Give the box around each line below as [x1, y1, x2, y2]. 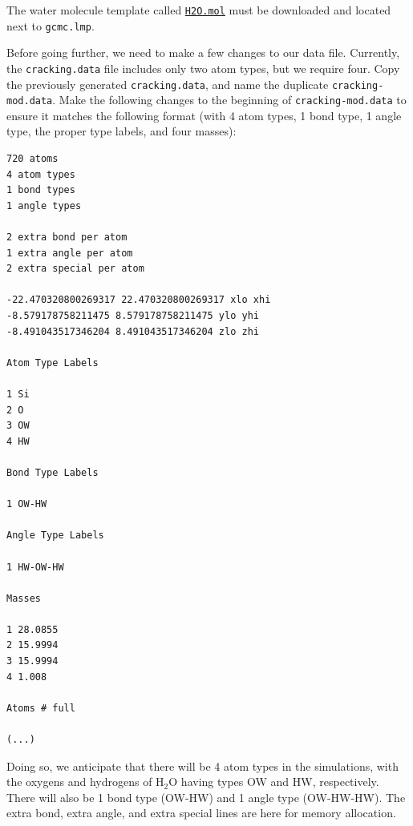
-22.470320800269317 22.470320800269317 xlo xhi [6, 294, 271, 306]
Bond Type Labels [6, 466, 99, 478]
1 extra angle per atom [6, 247, 133, 259]
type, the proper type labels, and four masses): [6, 123, 237, 139]
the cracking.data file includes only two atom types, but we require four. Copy [6, 59, 400, 76]
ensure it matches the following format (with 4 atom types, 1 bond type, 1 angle [6, 107, 402, 123]
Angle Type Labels [6, 530, 104, 542]
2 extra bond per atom [6, 232, 128, 244]
